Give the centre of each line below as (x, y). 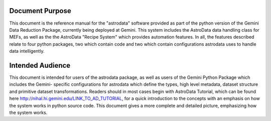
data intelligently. (27, 51)
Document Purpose (40, 11)
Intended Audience (40, 65)
